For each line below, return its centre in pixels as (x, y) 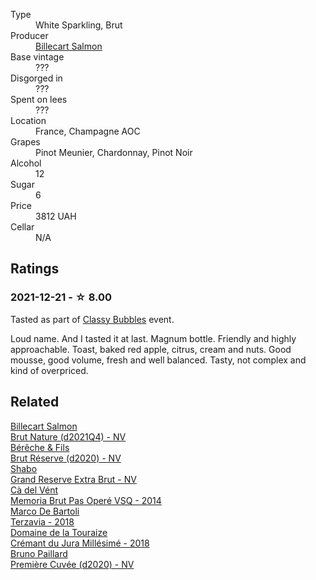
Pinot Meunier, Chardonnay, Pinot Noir (114, 152)
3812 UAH (56, 216)
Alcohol (26, 163)
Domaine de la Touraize (59, 532)
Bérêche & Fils (40, 447)
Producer (29, 35)
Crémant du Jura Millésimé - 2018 (80, 543)
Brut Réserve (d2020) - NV (66, 458)
